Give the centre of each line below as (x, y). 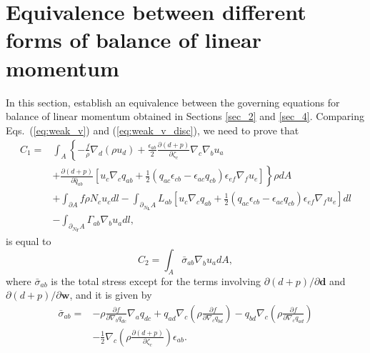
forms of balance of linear (134, 40)
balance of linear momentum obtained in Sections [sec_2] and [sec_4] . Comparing (185, 116)
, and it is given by (111, 295)
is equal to (29, 241)
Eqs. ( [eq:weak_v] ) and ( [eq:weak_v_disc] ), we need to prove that (152, 130)
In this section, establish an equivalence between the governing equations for (173, 102)
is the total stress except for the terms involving (156, 280)
